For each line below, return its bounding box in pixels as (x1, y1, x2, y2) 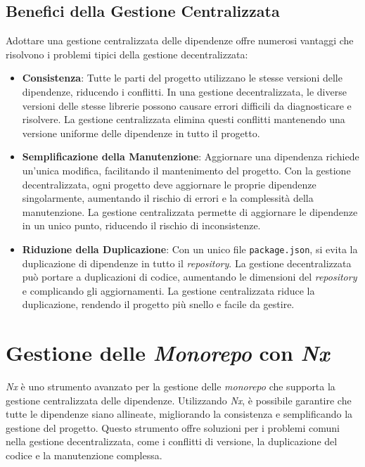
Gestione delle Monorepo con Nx (6, 338, 330, 368)
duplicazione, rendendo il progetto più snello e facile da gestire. (22, 297, 295, 312)
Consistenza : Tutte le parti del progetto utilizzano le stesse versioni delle (22, 70, 342, 85)
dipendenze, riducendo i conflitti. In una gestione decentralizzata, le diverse (22, 84, 347, 98)
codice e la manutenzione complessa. (6, 448, 162, 463)
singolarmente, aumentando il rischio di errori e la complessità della (22, 191, 314, 205)
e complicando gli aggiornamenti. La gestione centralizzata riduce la (22, 283, 315, 298)
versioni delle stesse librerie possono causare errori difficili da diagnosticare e (22, 98, 352, 113)
